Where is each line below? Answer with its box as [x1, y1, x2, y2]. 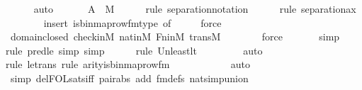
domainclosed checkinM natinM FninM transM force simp [10, 29, 340, 44]
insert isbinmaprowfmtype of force [43, 15, 222, 30]
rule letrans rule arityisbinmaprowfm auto [6, 57, 250, 72]
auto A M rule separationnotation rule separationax [33, 1, 356, 16]
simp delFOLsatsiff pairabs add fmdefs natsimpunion [10, 70, 249, 85]
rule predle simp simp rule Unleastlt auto [6, 43, 263, 57]
